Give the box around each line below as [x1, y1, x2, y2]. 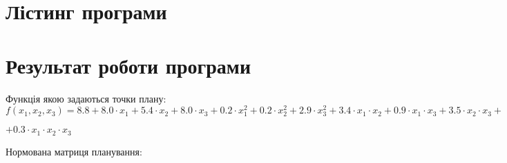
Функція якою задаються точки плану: [6, 91, 166, 105]
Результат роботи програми [6, 51, 251, 79]
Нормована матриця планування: [6, 144, 142, 158]
